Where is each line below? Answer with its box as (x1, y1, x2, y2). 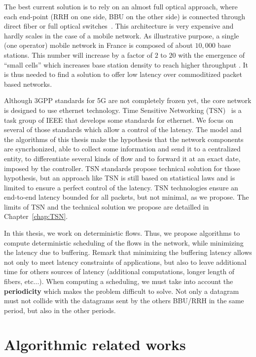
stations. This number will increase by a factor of (4, 49, 153, 60)
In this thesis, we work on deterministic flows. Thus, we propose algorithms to (4, 228, 240, 238)
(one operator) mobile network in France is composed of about (4, 40, 193, 50)
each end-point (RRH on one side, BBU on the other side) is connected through (4, 11, 246, 21)
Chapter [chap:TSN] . (4, 211, 68, 221)
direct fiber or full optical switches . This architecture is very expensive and (4, 21, 234, 31)
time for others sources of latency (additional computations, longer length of (4, 266, 235, 277)
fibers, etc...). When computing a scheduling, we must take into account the (4, 276, 233, 286)
